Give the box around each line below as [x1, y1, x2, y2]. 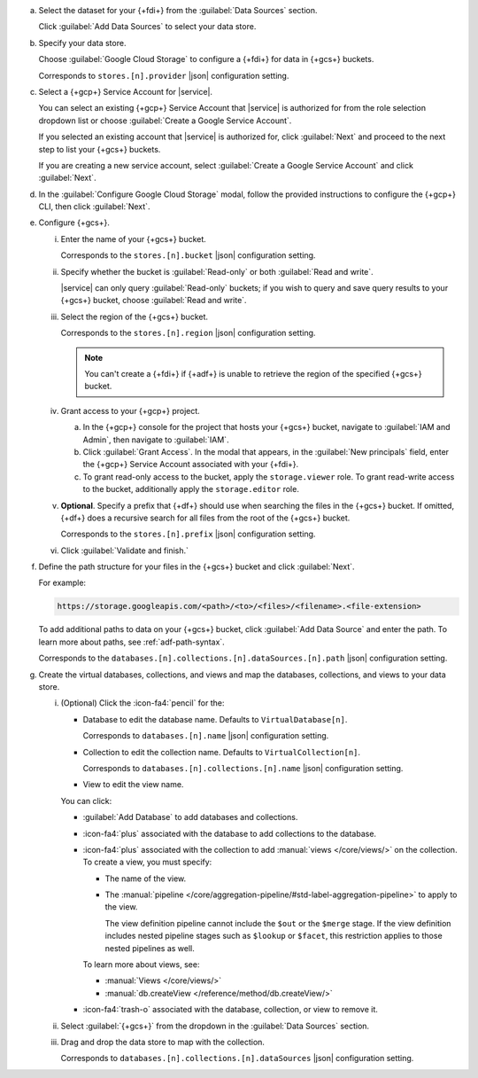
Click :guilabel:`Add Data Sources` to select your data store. [38, 21, 257, 32]
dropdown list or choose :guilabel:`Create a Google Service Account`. [38, 115, 292, 126]
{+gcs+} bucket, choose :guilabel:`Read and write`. [60, 295, 247, 306]
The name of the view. [104, 873, 187, 884]
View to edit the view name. [82, 779, 184, 790]
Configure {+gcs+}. [38, 217, 110, 228]
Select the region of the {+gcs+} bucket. [60, 311, 208, 322]
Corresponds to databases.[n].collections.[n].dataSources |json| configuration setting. [60, 1053, 414, 1064]
